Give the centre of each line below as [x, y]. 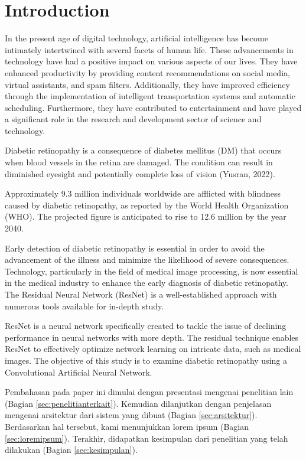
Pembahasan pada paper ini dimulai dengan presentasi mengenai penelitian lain [149, 392]
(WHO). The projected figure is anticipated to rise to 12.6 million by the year [146, 216]
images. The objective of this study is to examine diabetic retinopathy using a [146, 360]
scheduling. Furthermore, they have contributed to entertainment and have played [153, 107]
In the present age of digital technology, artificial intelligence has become [136, 38]
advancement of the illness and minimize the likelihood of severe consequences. [147, 260]
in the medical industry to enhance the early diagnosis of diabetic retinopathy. [147, 283]
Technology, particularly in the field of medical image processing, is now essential [152, 271]
